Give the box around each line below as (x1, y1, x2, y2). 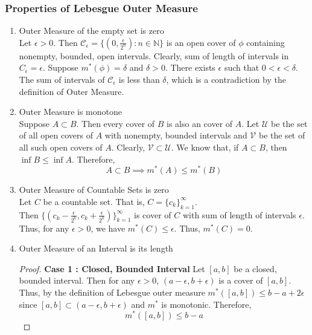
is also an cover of (167, 117, 233, 129)
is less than (118, 73, 160, 85)
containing (246, 36, 285, 48)
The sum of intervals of (19, 73, 105, 85)
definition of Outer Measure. (19, 85, 124, 97)
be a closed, (234, 262, 277, 275)
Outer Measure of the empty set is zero (19, 24, 164, 37)
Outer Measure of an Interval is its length (19, 242, 173, 255)
